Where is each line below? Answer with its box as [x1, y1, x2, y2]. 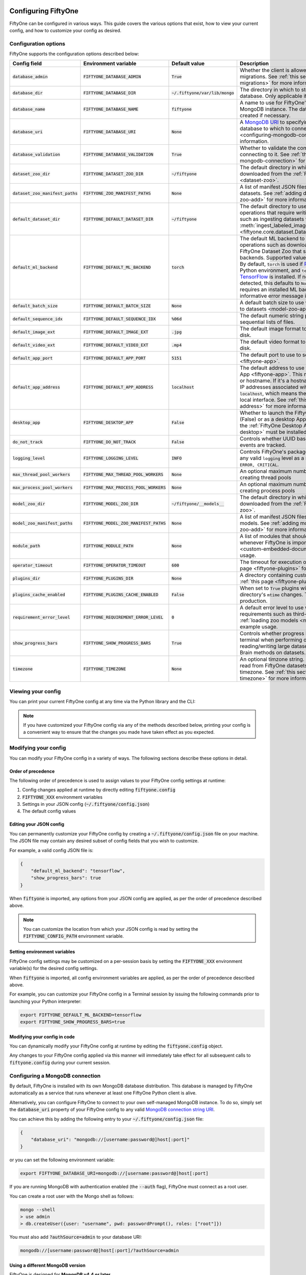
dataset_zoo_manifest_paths [12, 190, 78, 196]
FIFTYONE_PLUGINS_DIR [83, 575, 134, 581]
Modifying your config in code [9, 1033, 75, 1040]
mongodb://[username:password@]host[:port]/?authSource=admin [20, 1247, 179, 1254]
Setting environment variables [9, 949, 75, 955]
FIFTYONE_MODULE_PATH [83, 543, 134, 548]
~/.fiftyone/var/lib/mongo [171, 90, 235, 95]
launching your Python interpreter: [9, 998, 82, 1004]
